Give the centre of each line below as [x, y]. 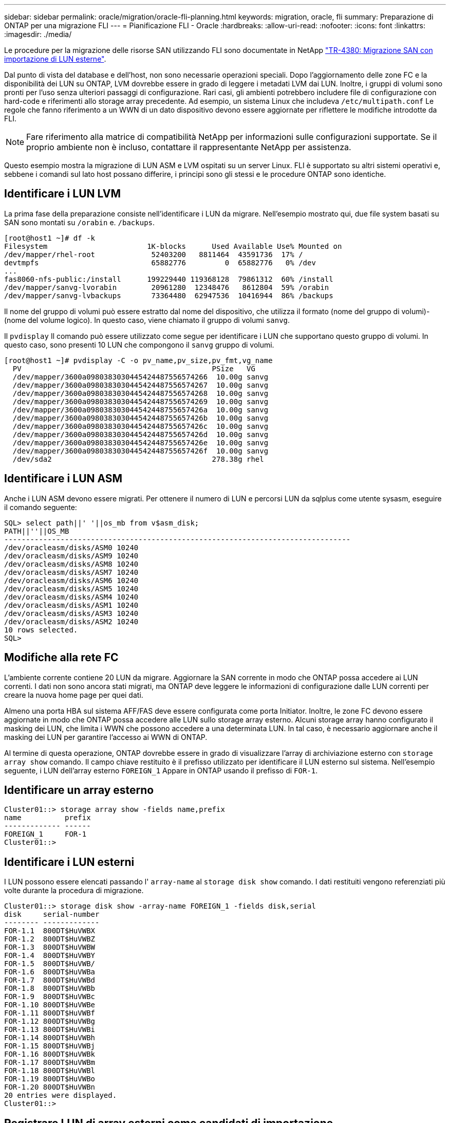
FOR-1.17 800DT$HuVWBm [50, 1063]
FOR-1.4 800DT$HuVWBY [50, 956]
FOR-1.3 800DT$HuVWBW [50, 947]
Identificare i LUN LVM [62, 194]
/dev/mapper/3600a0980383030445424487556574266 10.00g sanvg [140, 377]
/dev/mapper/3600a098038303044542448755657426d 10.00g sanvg [140, 434]
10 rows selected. [41, 630]
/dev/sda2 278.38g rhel [138, 459]
